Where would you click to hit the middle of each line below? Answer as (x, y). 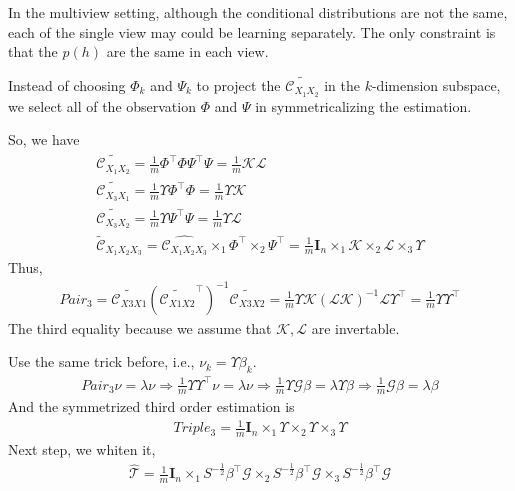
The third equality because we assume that (140, 327)
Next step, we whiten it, (82, 449)
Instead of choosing (67, 85)
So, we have (44, 139)
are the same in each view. (187, 51)
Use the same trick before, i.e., (101, 361)
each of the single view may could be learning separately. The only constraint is (252, 31)
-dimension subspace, (436, 85)
